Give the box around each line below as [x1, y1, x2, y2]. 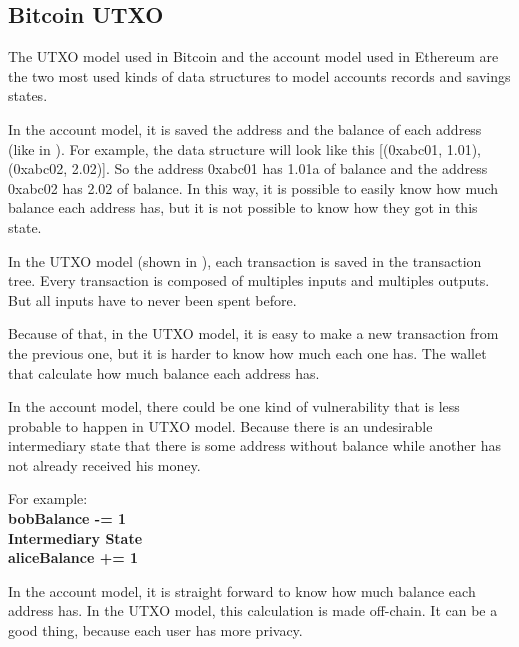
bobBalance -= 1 [8, 508, 127, 529]
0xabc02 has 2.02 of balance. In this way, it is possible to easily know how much [8, 177, 499, 198]
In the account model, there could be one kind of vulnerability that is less [8, 396, 460, 417]
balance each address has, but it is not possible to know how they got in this [8, 197, 478, 218]
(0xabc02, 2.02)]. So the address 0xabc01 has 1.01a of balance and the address [8, 158, 488, 179]
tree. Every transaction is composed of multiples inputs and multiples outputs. [8, 270, 490, 291]
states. [8, 85, 48, 106]
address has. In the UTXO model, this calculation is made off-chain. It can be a [8, 600, 498, 621]
